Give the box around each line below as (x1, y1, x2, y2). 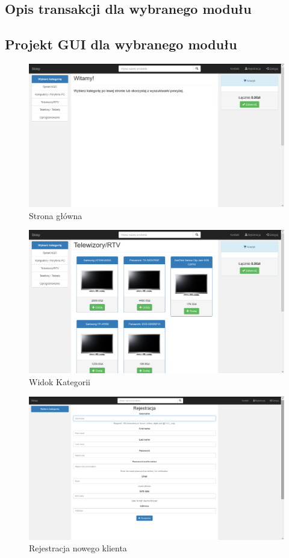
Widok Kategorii (29, 375, 90, 388)
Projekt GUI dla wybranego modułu (5, 35, 237, 54)
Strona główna (29, 209, 82, 222)
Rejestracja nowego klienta (29, 542, 127, 554)
